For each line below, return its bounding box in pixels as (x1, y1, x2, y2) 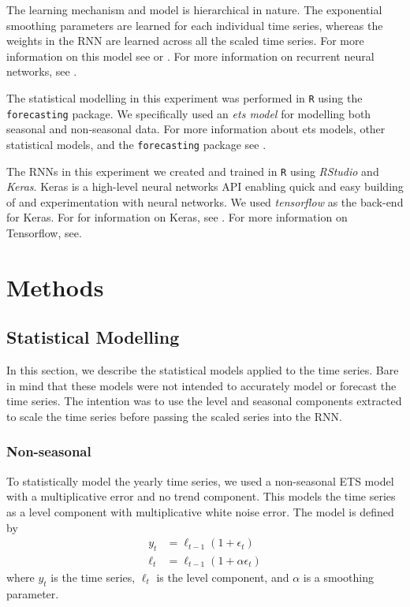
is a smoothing (303, 568, 374, 585)
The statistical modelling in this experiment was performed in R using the (6, 89, 363, 106)
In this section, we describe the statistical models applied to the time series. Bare (6, 362, 399, 378)
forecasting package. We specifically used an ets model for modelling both (6, 105, 371, 121)
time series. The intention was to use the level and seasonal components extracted (6, 393, 402, 409)
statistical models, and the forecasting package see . (6, 136, 266, 152)
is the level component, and (156, 568, 289, 585)
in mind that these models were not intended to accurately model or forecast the (6, 377, 397, 393)
